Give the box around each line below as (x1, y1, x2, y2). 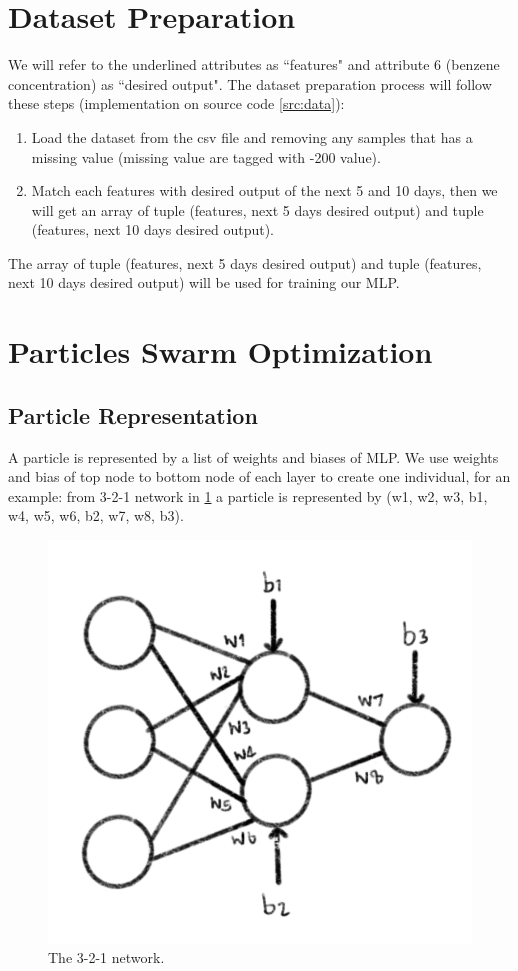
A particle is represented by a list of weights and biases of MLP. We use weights (8, 446, 499, 467)
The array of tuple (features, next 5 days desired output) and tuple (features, (8, 252, 482, 273)
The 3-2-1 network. (48, 947, 165, 968)
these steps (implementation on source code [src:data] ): (8, 93, 345, 114)
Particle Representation (8, 399, 258, 430)
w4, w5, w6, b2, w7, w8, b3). (8, 505, 184, 526)
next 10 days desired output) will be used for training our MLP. (8, 272, 400, 293)
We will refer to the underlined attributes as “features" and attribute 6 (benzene (8, 54, 500, 75)
